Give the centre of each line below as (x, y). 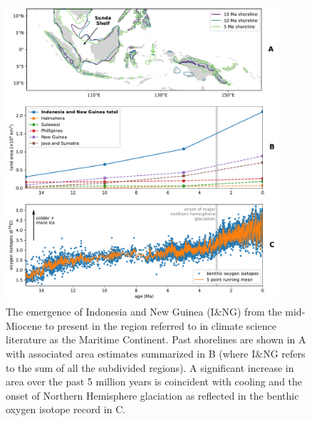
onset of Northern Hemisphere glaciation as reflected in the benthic (152, 395)
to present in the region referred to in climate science (161, 325)
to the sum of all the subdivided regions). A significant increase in (150, 367)
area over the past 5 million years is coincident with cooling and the (154, 381)
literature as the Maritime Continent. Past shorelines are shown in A (156, 339)
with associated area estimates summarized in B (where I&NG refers (156, 354)
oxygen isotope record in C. (66, 409)
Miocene (24, 325)
